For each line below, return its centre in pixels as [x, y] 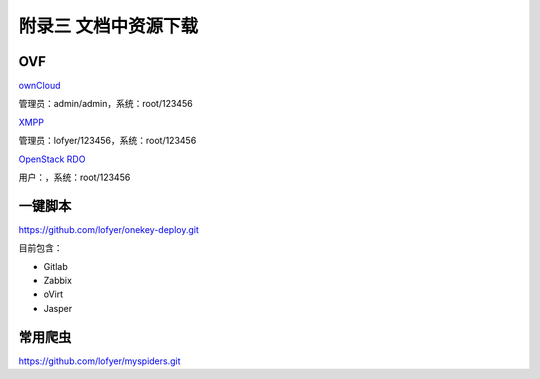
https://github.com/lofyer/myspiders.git [99, 361]
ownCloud [39, 86]
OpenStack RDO [52, 159]
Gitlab [56, 266]
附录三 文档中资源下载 [108, 26]
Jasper [58, 308]
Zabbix [57, 281]
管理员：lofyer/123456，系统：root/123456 [107, 141]
